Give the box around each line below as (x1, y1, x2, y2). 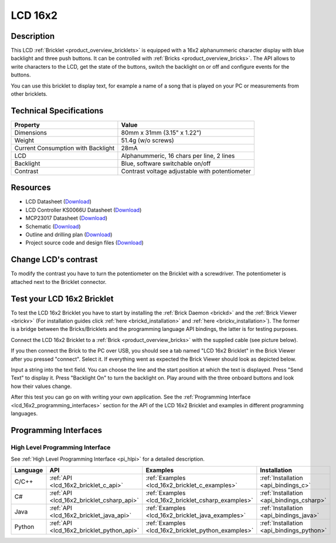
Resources (11, 183, 51, 193)
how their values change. (11, 383, 72, 390)
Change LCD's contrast (11, 254, 98, 264)
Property (14, 120, 40, 129)
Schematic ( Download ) (25, 223, 82, 230)
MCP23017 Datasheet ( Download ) (25, 214, 108, 222)
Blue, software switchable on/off (121, 159, 211, 167)
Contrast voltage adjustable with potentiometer (121, 167, 252, 175)
